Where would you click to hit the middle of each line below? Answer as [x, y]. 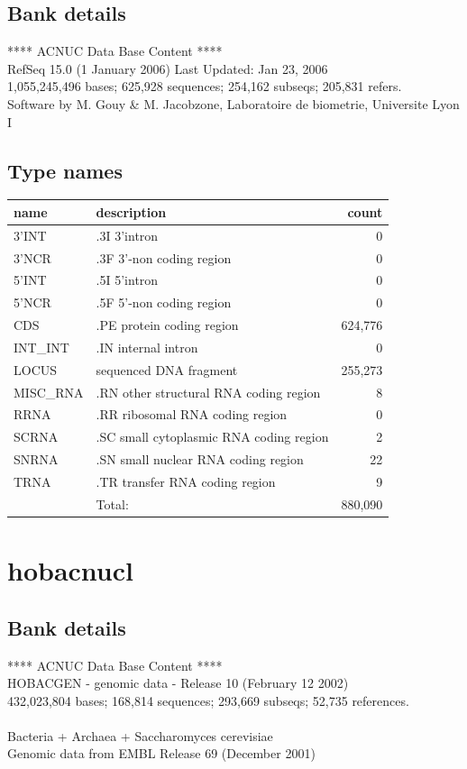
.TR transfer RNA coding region [186, 481]
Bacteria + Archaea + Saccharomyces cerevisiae [140, 735]
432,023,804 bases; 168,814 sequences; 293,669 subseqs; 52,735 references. [208, 700]
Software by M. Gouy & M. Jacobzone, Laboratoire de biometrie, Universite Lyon [233, 103]
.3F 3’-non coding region [164, 257]
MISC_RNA [49, 392]
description [131, 211]
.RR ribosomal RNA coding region [192, 414]
